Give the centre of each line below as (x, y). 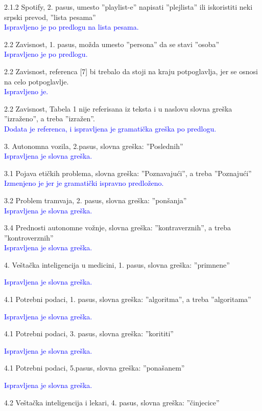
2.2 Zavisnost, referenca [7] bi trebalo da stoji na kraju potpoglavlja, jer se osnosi (131, 71)
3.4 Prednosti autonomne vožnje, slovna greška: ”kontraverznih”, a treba (117, 228)
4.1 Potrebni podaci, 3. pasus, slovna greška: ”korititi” (89, 333)
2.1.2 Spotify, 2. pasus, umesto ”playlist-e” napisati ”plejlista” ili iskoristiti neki (128, 7)
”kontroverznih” (29, 237)
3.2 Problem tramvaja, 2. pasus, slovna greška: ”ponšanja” (96, 200)
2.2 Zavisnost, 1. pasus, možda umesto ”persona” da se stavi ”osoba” (112, 44)
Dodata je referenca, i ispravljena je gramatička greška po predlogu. (110, 128)
